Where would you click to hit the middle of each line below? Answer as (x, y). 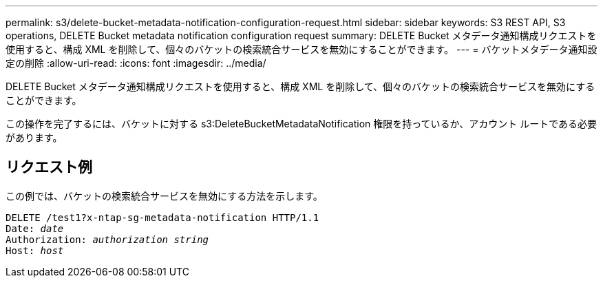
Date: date (35, 228)
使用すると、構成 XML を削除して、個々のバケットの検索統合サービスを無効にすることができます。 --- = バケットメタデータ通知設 (301, 49)
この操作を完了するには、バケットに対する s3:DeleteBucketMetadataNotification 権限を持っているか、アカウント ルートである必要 (301, 124)
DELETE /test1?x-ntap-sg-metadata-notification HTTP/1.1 (162, 217)
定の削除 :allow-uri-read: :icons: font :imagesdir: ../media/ (136, 63)
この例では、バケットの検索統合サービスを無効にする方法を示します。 (164, 196)
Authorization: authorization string (107, 239)
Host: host (35, 250)
